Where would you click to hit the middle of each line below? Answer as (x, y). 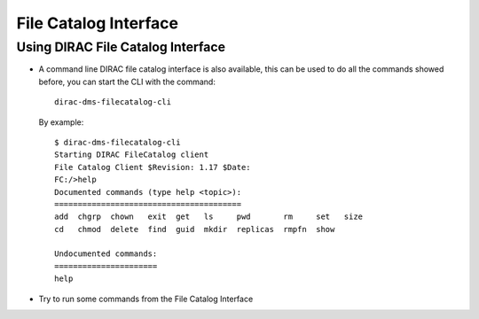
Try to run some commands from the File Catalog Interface (146, 299)
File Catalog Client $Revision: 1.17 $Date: (153, 167)
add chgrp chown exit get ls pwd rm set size (209, 217)
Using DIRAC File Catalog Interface (121, 47)
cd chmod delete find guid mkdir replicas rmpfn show (195, 229)
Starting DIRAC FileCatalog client (132, 155)
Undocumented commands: (106, 254)
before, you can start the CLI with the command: (127, 82)
